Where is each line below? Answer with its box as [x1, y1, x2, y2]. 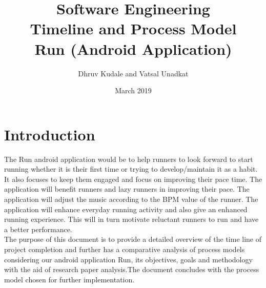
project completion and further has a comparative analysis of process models [4, 243, 245, 254]
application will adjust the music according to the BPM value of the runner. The [4, 194, 258, 204]
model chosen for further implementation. [4, 274, 135, 284]
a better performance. [4, 223, 72, 234]
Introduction [4, 124, 95, 145]
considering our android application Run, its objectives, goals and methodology [4, 254, 253, 264]
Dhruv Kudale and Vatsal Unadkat [78, 68, 189, 78]
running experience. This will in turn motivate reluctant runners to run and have [4, 214, 259, 224]
